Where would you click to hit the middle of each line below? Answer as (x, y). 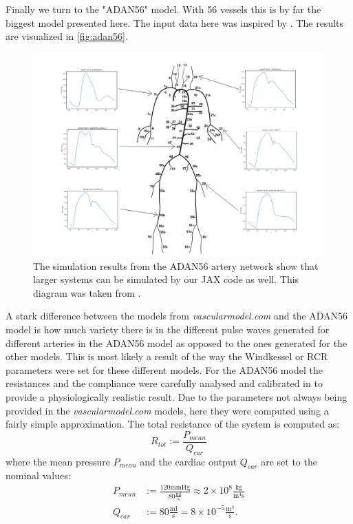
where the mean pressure (58, 461)
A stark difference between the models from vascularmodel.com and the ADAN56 (177, 316)
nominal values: (38, 475)
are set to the (289, 461)
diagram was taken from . (87, 292)
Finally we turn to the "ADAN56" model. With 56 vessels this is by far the (163, 9)
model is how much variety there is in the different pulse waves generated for (168, 329)
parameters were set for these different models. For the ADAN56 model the (164, 369)
